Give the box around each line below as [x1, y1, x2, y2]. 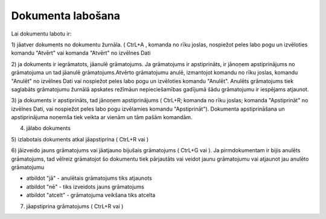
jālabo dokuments [26, 125, 71, 132]
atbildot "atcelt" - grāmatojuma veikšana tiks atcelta [26, 191, 156, 199]
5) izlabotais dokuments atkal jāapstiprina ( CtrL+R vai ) [11, 135, 149, 143]
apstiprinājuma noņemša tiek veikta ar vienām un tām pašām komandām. [11, 114, 193, 121]
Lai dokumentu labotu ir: [11, 30, 72, 37]
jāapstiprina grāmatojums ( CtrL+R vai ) [26, 202, 124, 210]
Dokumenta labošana [11, 9, 121, 22]
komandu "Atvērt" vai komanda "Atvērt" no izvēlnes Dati [11, 49, 151, 57]
